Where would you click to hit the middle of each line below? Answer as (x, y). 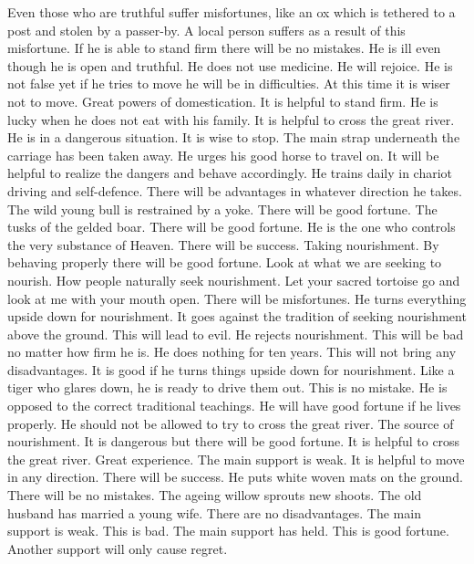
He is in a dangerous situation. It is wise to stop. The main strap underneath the (234, 137)
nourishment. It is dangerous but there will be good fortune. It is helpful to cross (234, 441)
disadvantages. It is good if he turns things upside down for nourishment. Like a (231, 369)
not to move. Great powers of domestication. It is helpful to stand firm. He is (223, 101)
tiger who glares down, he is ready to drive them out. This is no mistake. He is (227, 387)
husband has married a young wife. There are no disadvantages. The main (214, 512)
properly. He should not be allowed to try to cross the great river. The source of (231, 423)
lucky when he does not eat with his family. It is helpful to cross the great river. (231, 119)
